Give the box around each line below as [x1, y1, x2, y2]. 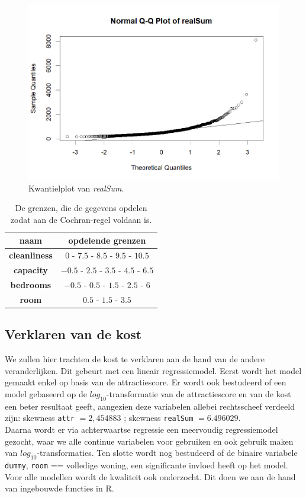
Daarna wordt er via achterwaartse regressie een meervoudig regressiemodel [5, 423, 278, 436]
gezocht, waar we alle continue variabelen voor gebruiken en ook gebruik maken [5, 435, 294, 447]
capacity [14, 264, 48, 276]
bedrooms [10, 279, 51, 291]
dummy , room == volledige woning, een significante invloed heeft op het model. [5, 459, 288, 471]
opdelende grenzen [68, 234, 146, 246]
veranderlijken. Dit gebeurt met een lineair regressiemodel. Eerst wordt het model [5, 364, 302, 376]
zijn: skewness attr [5, 411, 75, 424]
